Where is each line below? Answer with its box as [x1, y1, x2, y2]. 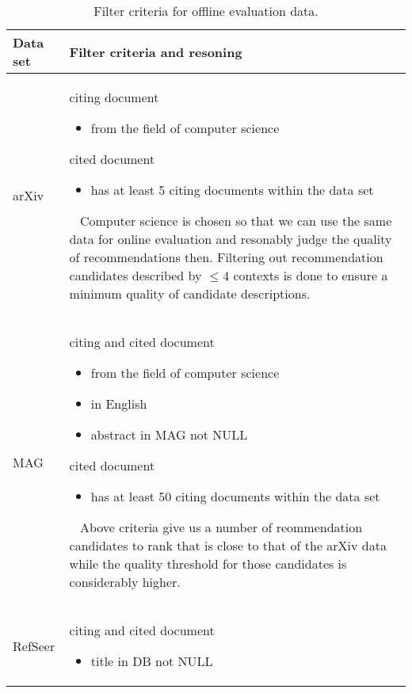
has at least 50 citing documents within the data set [90, 487, 380, 505]
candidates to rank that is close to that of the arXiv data [69, 536, 387, 554]
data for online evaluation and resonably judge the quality [69, 230, 392, 248]
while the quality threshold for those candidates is [69, 554, 347, 573]
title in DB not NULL [90, 652, 213, 670]
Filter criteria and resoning [69, 42, 242, 61]
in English [90, 394, 147, 413]
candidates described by [69, 266, 202, 284]
